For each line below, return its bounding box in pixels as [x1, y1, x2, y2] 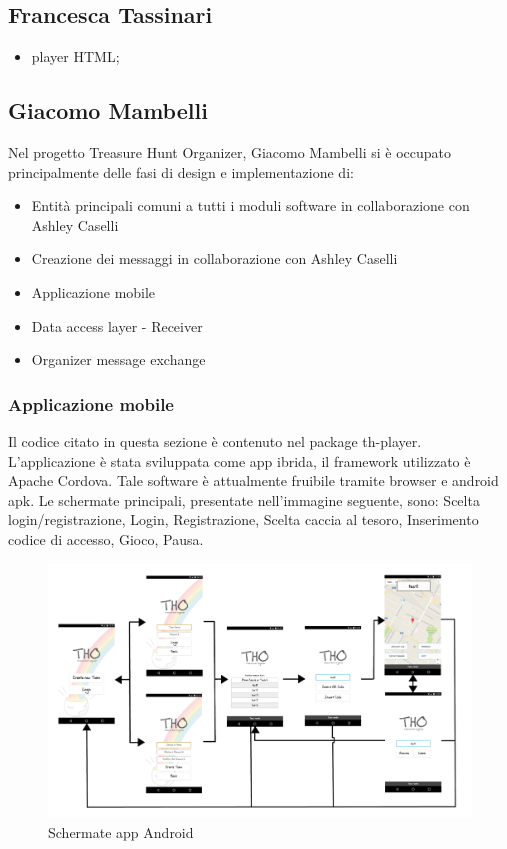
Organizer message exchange [31, 349, 206, 370]
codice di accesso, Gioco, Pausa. [8, 528, 204, 549]
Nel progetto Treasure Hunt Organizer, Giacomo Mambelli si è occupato [8, 142, 451, 162]
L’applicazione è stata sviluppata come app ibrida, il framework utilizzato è [8, 450, 471, 471]
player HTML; [31, 46, 120, 67]
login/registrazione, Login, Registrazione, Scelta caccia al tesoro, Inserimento [8, 509, 479, 530]
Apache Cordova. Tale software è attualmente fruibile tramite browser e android [8, 470, 499, 491]
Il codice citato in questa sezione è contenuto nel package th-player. [8, 430, 422, 451]
